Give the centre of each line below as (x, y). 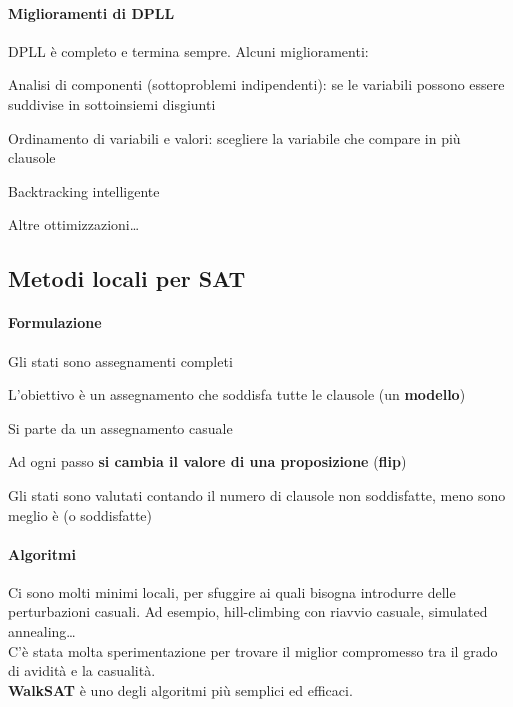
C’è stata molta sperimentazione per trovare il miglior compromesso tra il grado (253, 650)
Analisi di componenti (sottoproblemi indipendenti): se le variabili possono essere (256, 84)
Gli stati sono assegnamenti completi (120, 360)
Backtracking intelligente (84, 190)
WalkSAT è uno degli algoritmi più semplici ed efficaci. (180, 689)
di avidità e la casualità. (82, 670)
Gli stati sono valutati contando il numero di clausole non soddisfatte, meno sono (257, 494)
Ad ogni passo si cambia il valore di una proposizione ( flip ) (207, 461)
